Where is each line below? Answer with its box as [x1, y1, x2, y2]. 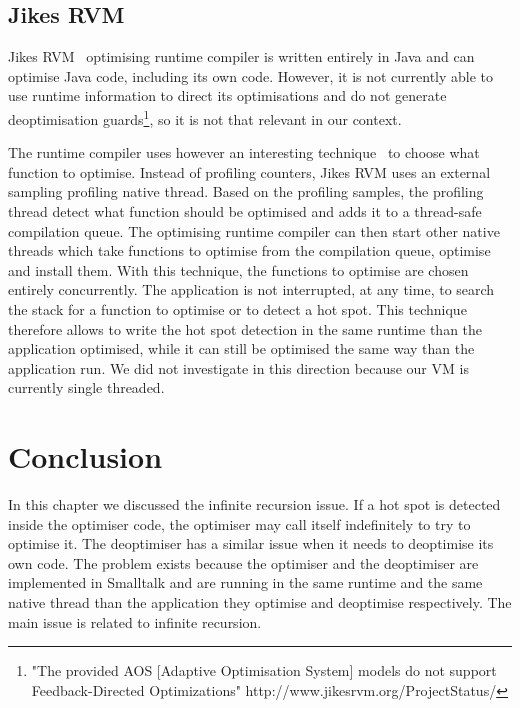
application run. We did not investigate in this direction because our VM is [8, 357, 469, 378]
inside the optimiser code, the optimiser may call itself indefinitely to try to [8, 513, 471, 534]
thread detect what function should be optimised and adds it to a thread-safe [8, 201, 482, 222]
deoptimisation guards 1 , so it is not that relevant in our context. [8, 105, 402, 129]
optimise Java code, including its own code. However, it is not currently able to [8, 65, 494, 86]
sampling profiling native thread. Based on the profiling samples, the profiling [8, 181, 484, 202]
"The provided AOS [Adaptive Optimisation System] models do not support [31, 660, 497, 681]
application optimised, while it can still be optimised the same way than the [8, 338, 475, 359]
